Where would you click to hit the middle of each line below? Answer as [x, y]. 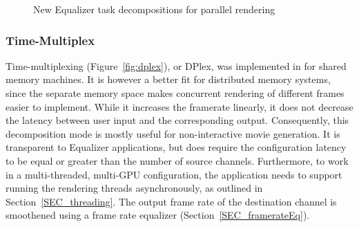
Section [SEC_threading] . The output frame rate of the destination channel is [171, 201]
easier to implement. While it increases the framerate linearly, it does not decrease [179, 106]
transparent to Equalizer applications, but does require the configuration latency [176, 147]
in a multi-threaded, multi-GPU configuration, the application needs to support [174, 174]
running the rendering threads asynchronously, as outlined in [134, 188]
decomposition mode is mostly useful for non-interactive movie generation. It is [173, 133]
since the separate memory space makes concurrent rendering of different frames [175, 93]
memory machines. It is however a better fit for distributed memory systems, [168, 79]
